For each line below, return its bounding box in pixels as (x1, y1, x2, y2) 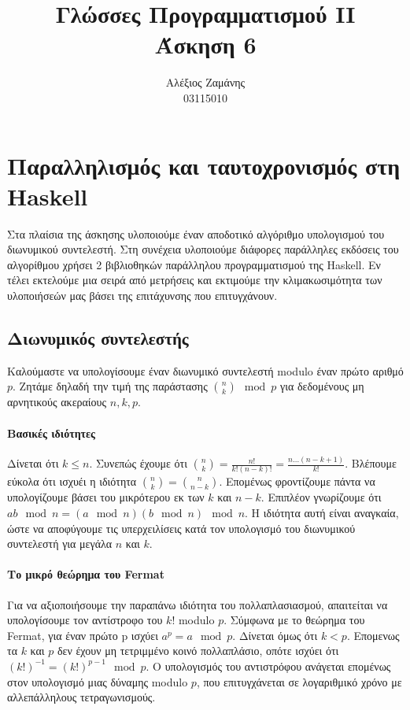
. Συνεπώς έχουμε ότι (89, 455, 187, 471)
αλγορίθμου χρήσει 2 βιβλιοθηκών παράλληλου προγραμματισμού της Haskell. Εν (7, 256, 381, 272)
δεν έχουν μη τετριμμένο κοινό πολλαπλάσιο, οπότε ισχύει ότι (57, 642, 339, 659)
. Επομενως (346, 627, 400, 643)
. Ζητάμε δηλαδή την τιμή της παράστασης (13, 378, 208, 394)
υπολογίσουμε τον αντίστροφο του (7, 612, 163, 628)
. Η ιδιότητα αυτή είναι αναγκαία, (245, 505, 399, 520)
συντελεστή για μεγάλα (7, 535, 113, 552)
